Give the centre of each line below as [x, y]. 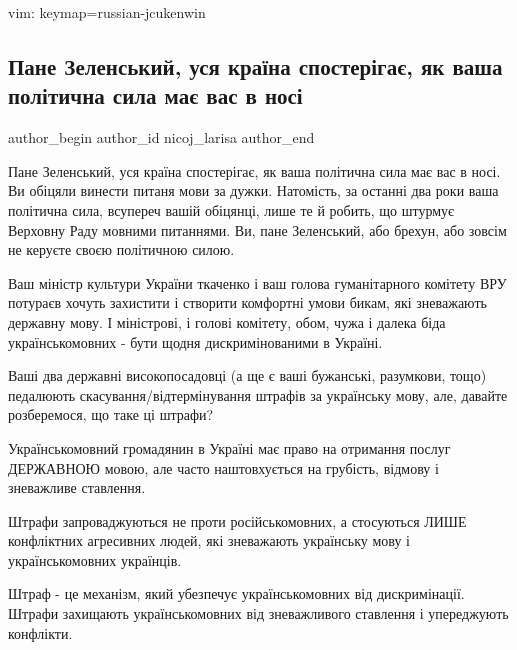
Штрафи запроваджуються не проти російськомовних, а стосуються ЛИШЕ [237, 520]
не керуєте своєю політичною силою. [121, 249]
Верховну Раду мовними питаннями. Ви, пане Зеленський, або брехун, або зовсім [257, 229]
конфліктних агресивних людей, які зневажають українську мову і [209, 540]
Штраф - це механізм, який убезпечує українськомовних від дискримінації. [236, 593]
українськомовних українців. [95, 559]
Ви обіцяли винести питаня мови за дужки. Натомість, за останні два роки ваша [253, 190]
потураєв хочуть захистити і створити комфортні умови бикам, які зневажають [247, 302]
